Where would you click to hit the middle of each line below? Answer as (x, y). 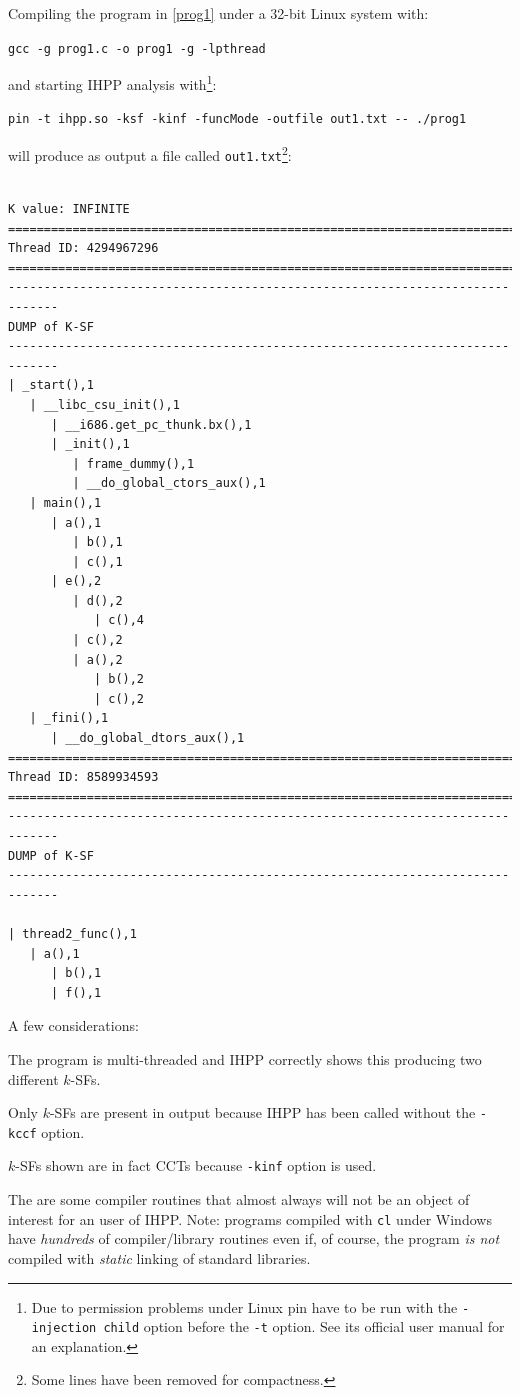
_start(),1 (58, 385)
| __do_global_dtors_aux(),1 (147, 738)
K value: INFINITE (69, 209)
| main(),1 (65, 502)
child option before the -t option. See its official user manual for (304, 1326)
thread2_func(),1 (79, 933)
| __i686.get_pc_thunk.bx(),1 (151, 424)
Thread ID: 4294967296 (83, 248)
